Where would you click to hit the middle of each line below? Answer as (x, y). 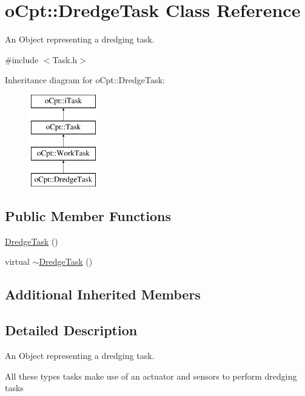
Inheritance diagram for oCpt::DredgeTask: (85, 80)
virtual (17, 261)
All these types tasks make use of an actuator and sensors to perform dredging (151, 376)
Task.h (65, 59)
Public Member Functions (88, 216)
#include (22, 59)
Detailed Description (71, 330)
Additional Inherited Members (103, 294)
